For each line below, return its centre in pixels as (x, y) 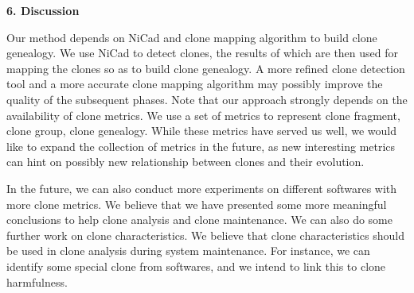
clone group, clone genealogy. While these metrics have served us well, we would (201, 131)
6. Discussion (43, 10)
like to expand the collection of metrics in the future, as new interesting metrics (201, 146)
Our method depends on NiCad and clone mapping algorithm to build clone (192, 37)
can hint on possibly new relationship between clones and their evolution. (186, 162)
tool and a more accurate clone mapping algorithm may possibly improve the (195, 84)
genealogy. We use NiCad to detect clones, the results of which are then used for (203, 53)
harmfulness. (37, 281)
